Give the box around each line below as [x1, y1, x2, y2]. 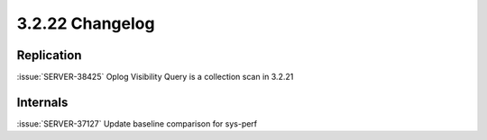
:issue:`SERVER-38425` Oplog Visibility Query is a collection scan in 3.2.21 [16, 72, 294, 83]
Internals [16, 94, 69, 109]
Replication [16, 48, 82, 63]
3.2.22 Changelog [16, 13, 155, 33]
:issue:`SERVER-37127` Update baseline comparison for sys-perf [16, 118, 258, 129]
